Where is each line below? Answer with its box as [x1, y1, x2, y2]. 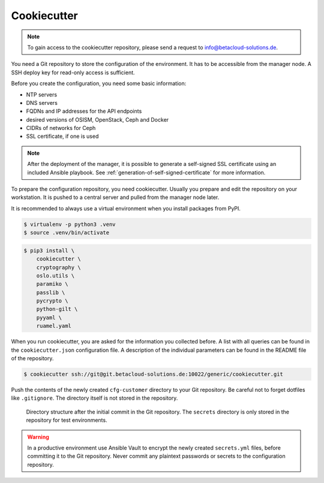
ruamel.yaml [36, 322, 72, 330]
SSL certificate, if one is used [26, 132, 99, 140]
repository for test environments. [26, 416, 107, 424]
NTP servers [26, 90, 57, 98]
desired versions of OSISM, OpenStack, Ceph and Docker [26, 116, 169, 123]
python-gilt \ [36, 306, 78, 313]
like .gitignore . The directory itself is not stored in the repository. [11, 394, 178, 402]
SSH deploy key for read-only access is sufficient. [11, 69, 135, 76]
